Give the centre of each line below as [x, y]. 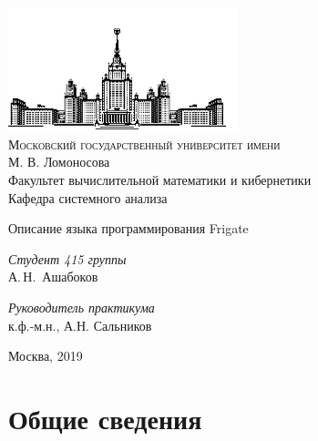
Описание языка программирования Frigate [128, 228]
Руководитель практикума [82, 307]
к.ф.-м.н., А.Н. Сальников [80, 325]
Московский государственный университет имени [144, 144]
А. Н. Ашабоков [53, 277]
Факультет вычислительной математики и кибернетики [160, 179]
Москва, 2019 [46, 356]
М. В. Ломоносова [59, 162]
